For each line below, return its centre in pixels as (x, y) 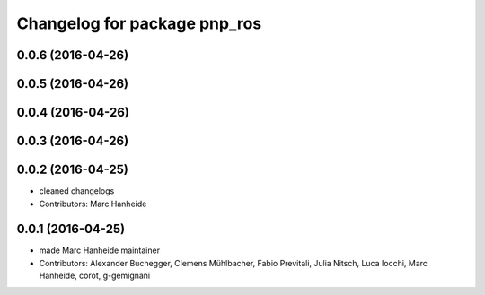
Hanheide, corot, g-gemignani (95, 276)
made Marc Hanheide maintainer (100, 250)
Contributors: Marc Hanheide (93, 204)
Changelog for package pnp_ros (139, 23)
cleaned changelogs (77, 191)
